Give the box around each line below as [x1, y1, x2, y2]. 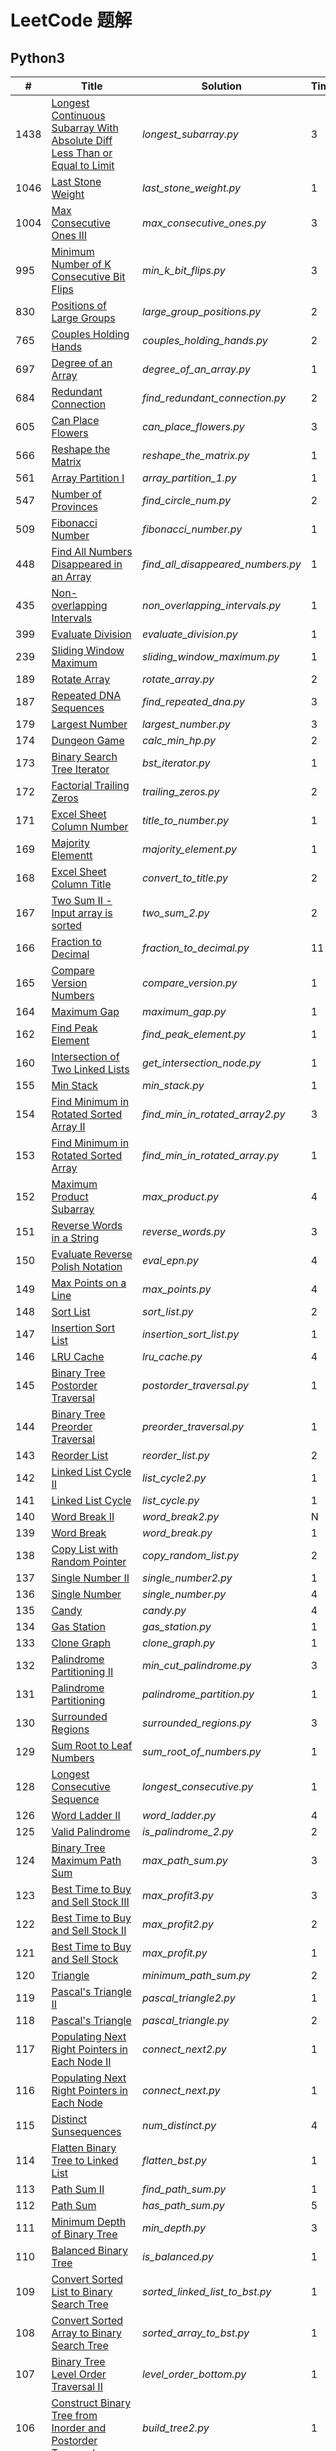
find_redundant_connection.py [141, 391, 287, 405]
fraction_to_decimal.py [141, 941, 250, 955]
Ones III [51, 229, 88, 242]
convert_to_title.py [141, 871, 228, 885]
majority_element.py [141, 842, 237, 856]
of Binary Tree [51, 2227, 118, 2241]
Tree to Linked [51, 2154, 119, 2167]
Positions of [51, 299, 107, 312]
